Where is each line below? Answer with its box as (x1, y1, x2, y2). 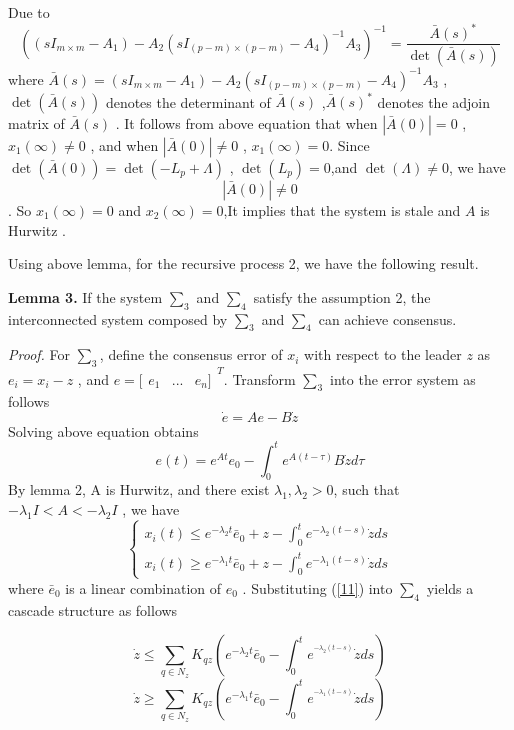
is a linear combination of (65, 577, 222, 598)
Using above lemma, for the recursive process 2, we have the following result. (8, 253, 479, 274)
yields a (426, 577, 474, 598)
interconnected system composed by (8, 308, 228, 329)
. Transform (223, 368, 296, 389)
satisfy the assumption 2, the (253, 286, 431, 307)
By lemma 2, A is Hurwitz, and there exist (8, 479, 270, 500)
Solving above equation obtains (8, 420, 199, 441)
